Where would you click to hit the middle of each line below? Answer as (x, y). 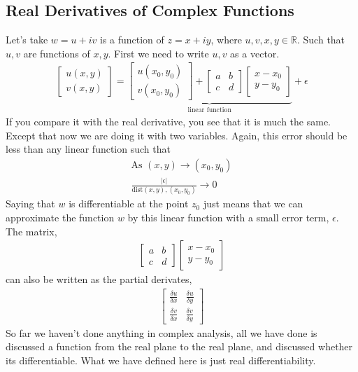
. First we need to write (158, 53)
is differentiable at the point (129, 204)
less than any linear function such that (88, 149)
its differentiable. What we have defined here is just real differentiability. (161, 360)
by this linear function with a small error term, (228, 217)
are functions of (57, 53)
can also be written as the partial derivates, (99, 279)
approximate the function (60, 217)
